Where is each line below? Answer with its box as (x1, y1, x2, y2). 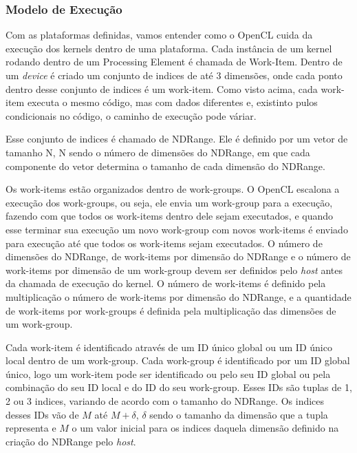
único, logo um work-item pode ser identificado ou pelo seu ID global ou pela (6, 366, 331, 381)
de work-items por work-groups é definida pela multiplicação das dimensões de (6, 303, 336, 317)
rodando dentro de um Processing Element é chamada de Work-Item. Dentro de (6, 54, 343, 69)
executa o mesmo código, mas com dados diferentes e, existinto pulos (27, 95, 318, 109)
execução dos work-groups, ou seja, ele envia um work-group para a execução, (6, 195, 333, 209)
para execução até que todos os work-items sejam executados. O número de (6, 235, 323, 250)
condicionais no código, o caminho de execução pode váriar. (6, 108, 257, 123)
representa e (6, 421, 56, 435)
